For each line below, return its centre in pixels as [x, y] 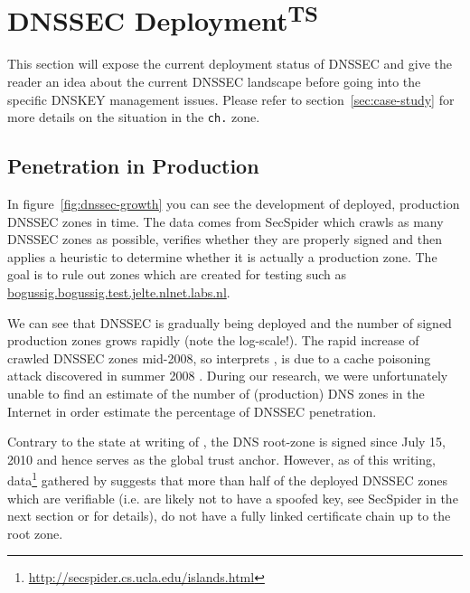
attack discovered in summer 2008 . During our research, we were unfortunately [228, 376]
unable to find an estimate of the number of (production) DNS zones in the [216, 394]
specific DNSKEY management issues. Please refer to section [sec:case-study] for [231, 99]
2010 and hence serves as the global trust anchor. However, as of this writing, [221, 459]
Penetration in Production [133, 166]
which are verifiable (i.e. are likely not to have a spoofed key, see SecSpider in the [233, 498]
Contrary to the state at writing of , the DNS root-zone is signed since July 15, [227, 442]
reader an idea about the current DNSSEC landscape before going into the [214, 82]
